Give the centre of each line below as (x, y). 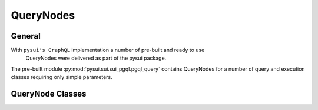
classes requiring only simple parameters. (62, 77)
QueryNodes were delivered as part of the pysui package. (96, 58)
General (26, 36)
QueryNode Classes (49, 94)
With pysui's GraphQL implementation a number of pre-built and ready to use (108, 50)
